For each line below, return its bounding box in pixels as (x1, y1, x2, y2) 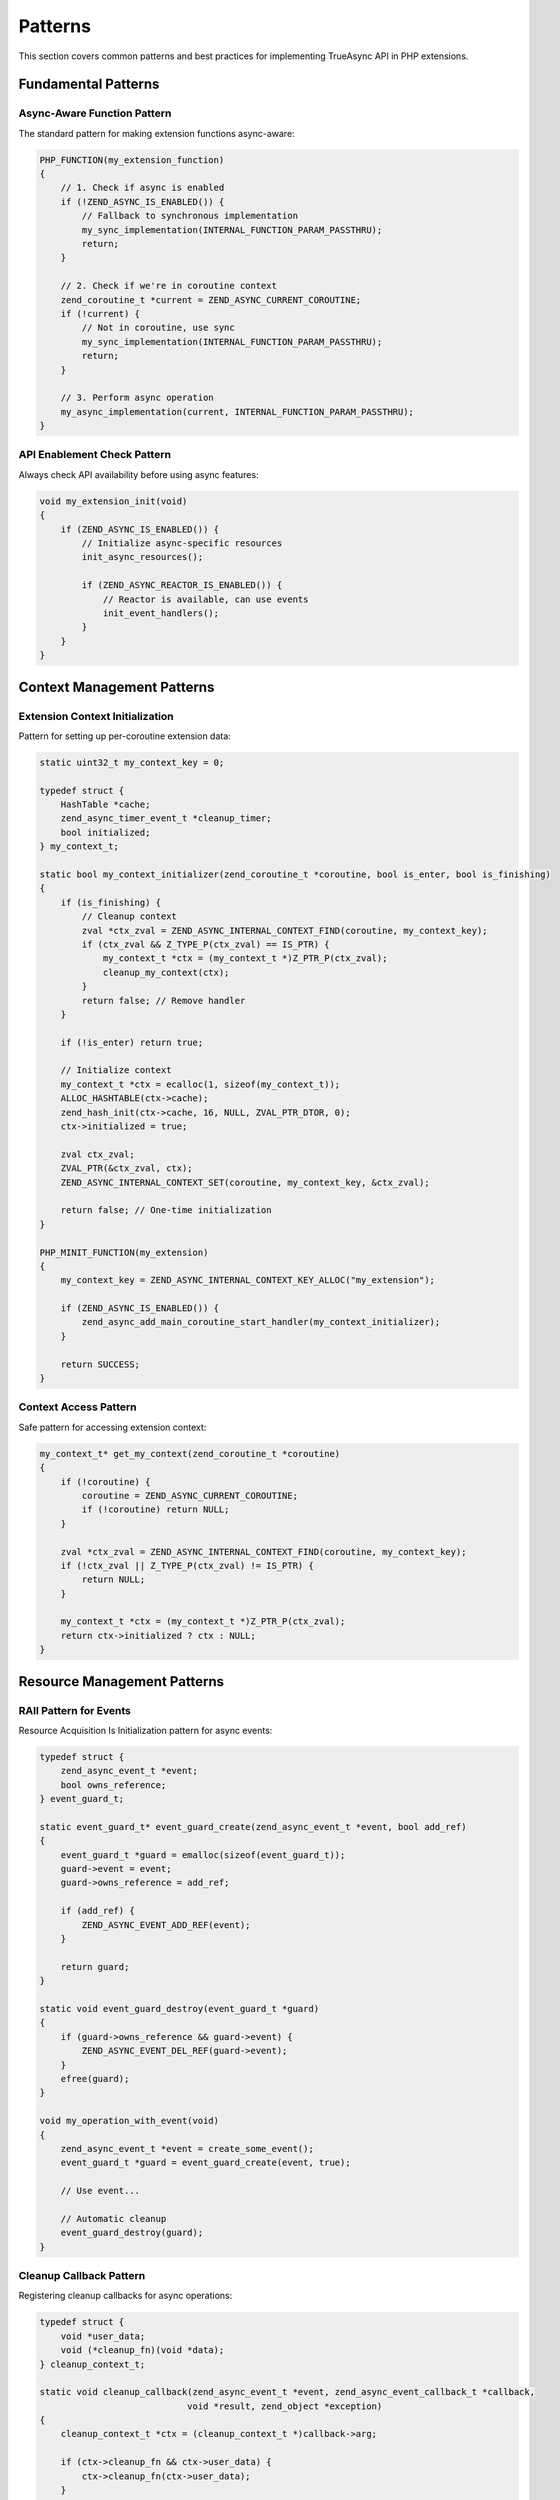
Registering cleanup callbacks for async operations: (18, 2290, 233, 2302)
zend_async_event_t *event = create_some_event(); (60, 2143, 314, 2154)
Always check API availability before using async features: (18, 468, 259, 480)
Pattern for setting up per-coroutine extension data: (18, 730, 232, 742)
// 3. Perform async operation (60, 392, 214, 404)
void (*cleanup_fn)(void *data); (60, 2345, 225, 2356)
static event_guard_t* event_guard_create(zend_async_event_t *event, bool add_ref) (39, 1821, 467, 1832)
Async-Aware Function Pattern (18, 106, 172, 120)
